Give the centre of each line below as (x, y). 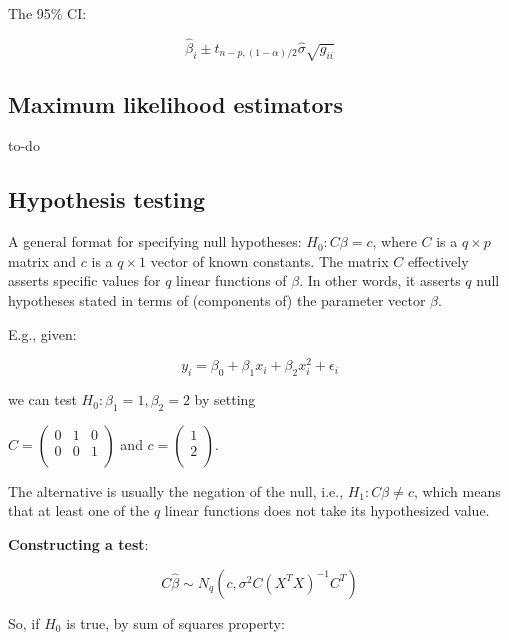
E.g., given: (42, 333)
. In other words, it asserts (380, 280)
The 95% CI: (47, 13)
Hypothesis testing (107, 199)
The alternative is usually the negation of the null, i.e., (176, 490)
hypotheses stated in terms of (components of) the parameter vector (217, 299)
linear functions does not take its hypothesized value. (327, 510)
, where (394, 241)
